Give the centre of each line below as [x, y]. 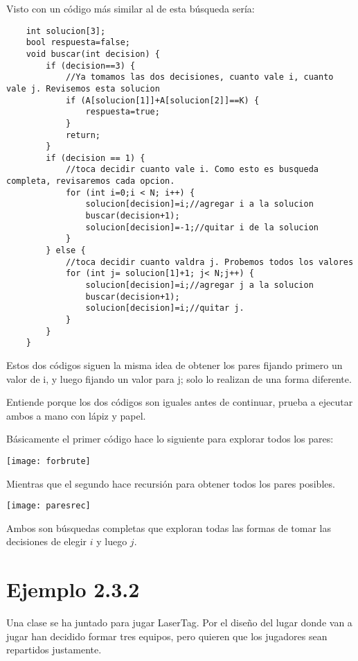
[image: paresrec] [48, 506]
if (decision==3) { [91, 66]
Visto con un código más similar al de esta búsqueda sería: [131, 8]
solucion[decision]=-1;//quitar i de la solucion [202, 227]
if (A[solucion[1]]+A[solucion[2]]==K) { [162, 100]
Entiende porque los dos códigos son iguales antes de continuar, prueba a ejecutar [180, 402]
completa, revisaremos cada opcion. [91, 181]
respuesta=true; [123, 112]
